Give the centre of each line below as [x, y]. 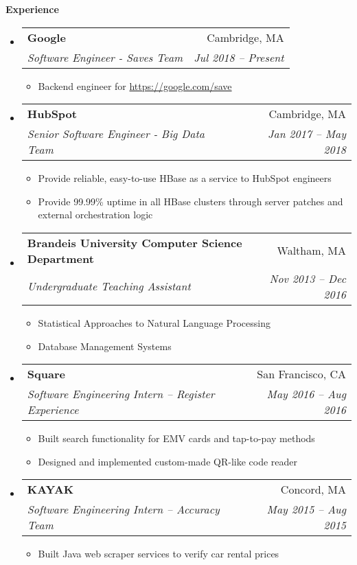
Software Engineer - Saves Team [105, 57]
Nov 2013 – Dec [308, 278]
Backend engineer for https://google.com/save [135, 85]
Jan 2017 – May [307, 134]
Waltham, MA [311, 251]
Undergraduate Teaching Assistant [109, 286]
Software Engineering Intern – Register [121, 394]
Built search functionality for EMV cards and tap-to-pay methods [176, 438]
